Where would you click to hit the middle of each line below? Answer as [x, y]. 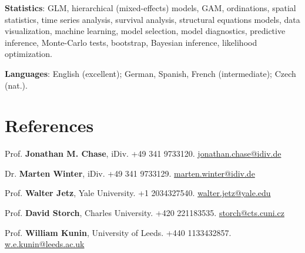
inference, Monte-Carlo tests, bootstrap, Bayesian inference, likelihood [131, 42]
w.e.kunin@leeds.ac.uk [45, 244]
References [49, 125]
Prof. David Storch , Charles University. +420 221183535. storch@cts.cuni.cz [145, 213]
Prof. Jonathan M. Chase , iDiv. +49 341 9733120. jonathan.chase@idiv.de [143, 154]
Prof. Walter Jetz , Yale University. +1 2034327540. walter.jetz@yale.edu [138, 193]
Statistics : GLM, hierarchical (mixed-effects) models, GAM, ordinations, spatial [150, 8]
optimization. [29, 54]
